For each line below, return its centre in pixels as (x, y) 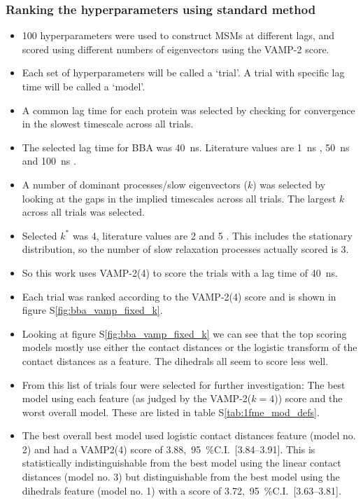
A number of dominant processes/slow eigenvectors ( (135, 184)
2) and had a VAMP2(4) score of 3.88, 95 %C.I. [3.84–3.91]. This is (169, 449)
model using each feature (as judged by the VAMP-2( (137, 398)
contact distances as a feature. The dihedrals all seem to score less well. (175, 360)
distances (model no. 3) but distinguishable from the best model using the (181, 477)
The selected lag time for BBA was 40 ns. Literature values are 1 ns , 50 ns (186, 147)
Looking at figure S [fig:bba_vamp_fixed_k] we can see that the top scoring (184, 333)
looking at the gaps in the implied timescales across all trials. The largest (179, 198)
